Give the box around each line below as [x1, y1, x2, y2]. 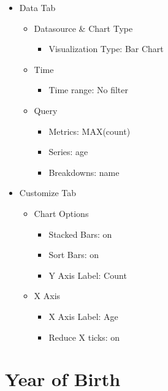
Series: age [48, 145, 88, 158]
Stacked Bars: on [48, 227, 112, 240]
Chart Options [34, 207, 89, 219]
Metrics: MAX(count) [48, 124, 131, 137]
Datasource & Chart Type [34, 21, 133, 34]
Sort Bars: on [48, 248, 99, 261]
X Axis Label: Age [48, 309, 118, 322]
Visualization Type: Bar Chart [48, 42, 164, 55]
